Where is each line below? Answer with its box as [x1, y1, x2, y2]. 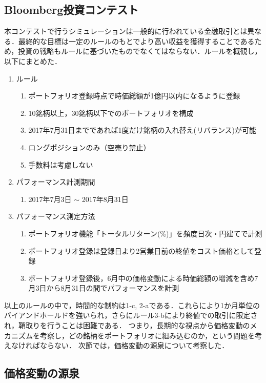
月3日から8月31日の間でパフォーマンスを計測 [28, 283, 179, 293]
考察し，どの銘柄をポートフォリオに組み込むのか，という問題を [39, 330, 255, 340]
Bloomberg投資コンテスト [4, 2, 139, 17]
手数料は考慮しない [28, 159, 93, 170]
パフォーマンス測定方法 [16, 211, 95, 221]
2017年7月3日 [28, 193, 72, 204]
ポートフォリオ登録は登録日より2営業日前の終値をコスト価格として [28, 245, 254, 256]
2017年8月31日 [81, 193, 129, 204]
